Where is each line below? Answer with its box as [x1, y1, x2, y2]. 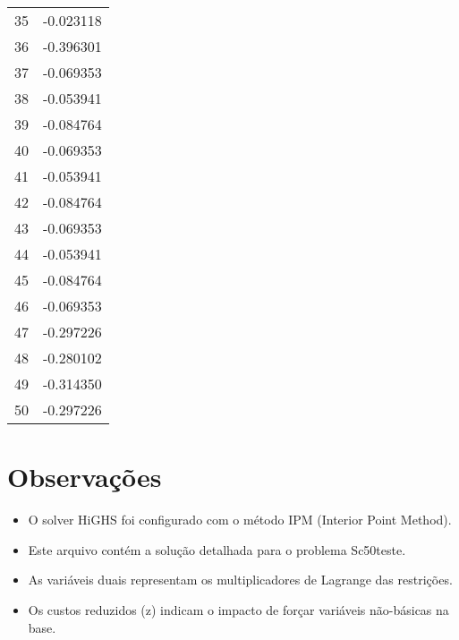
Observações [7, 458, 162, 495]
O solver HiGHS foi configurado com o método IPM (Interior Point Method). [28, 510, 452, 529]
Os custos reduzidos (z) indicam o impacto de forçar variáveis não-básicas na [28, 600, 449, 619]
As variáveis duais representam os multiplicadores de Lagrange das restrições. [28, 570, 453, 589]
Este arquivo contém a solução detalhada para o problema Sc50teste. [28, 540, 406, 559]
